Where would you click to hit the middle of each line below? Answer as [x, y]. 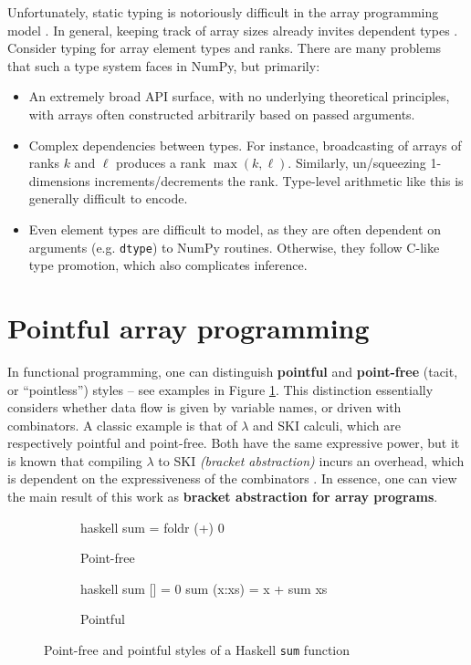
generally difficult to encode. [108, 198]
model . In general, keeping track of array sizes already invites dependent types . [233, 30]
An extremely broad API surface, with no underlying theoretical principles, [239, 96]
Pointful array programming [188, 327]
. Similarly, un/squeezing [357, 163]
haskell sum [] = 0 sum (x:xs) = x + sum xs [204, 588]
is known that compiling [75, 460]
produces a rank [161, 163]
